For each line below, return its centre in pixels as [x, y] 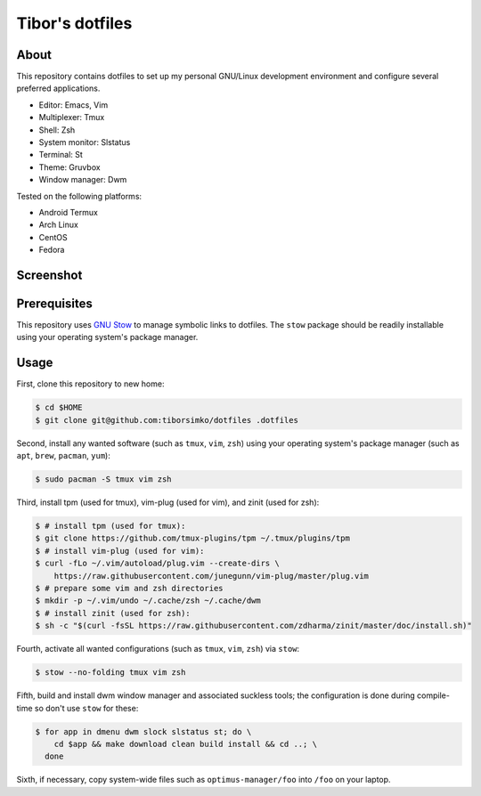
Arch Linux [59, 225]
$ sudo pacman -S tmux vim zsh [104, 479]
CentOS [53, 237]
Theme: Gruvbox [70, 167]
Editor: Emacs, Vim [73, 105]
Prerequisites [54, 303]
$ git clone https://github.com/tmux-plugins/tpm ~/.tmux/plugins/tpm [193, 538]
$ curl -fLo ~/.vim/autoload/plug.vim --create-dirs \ [157, 564]
